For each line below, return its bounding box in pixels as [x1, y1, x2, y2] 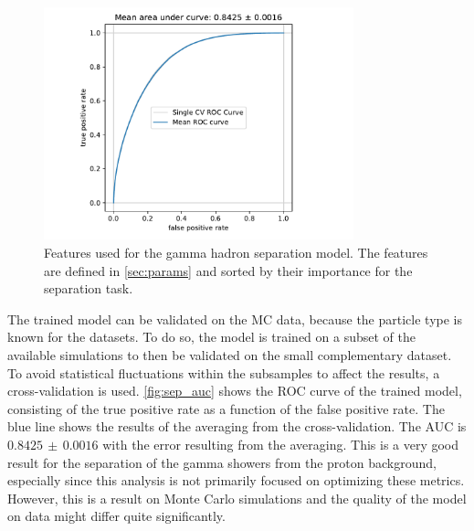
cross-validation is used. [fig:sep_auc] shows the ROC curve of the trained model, [7, 381, 462, 400]
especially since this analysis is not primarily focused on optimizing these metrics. [7, 471, 465, 490]
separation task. [44, 279, 133, 298]
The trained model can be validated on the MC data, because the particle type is [7, 309, 462, 328]
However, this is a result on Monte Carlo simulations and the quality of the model [7, 488, 467, 507]
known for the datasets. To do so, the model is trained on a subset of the [7, 327, 416, 346]
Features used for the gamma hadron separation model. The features [44, 242, 428, 261]
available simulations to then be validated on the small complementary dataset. [7, 345, 452, 364]
